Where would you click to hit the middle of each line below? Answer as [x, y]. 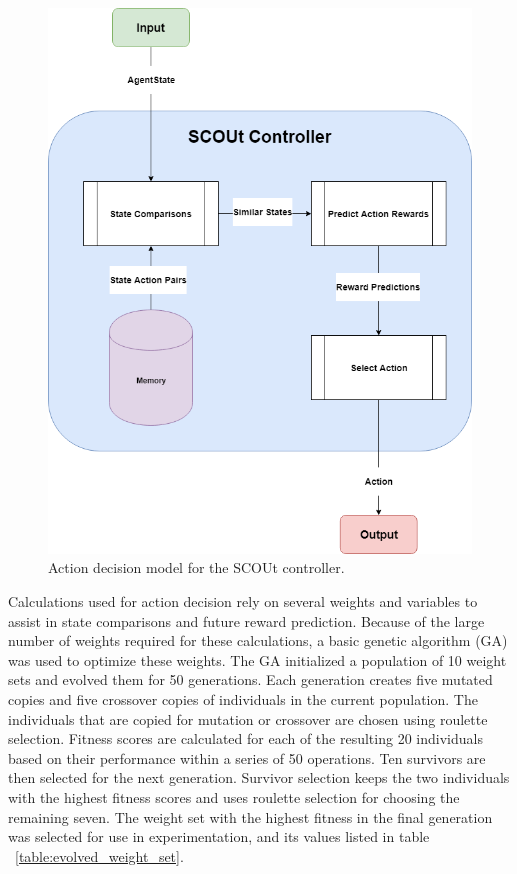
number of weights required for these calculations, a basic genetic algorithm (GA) [258, 640]
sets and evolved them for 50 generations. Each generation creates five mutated [250, 679]
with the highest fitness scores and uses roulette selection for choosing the [234, 797]
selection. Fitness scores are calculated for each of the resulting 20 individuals [245, 738]
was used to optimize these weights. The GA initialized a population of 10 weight [257, 659]
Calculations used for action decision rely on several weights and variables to [243, 601]
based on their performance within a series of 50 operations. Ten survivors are [247, 757]
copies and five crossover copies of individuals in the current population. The [243, 699]
